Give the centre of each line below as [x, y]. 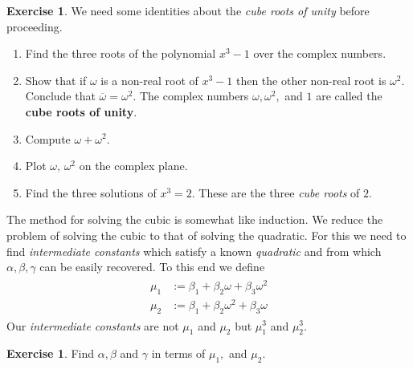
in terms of [178, 353]
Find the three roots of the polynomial [121, 53]
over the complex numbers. [320, 53]
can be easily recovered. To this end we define [152, 267]
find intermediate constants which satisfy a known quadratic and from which [194, 251]
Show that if [56, 80]
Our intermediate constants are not [93, 325]
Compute [48, 138]
